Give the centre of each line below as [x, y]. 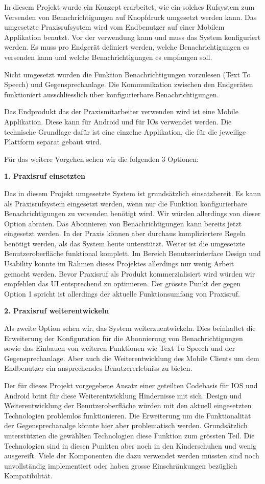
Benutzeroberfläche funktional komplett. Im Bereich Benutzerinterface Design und [132, 253]
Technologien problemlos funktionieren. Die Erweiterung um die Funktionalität [128, 415]
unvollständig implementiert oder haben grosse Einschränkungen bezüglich [121, 465]
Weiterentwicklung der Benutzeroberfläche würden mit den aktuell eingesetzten [128, 405]
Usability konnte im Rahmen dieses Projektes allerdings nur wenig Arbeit [119, 264]
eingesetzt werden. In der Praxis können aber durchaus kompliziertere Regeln [125, 233]
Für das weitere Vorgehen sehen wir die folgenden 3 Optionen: [101, 159]
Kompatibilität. [28, 476]
